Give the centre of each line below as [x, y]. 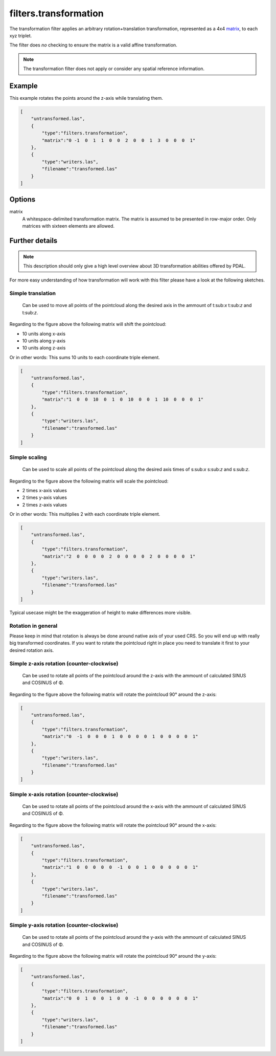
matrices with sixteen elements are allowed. [68, 226]
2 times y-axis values [45, 498]
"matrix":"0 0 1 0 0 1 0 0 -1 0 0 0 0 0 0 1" [120, 998]
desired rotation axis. [32, 650]
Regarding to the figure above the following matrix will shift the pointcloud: [88, 324]
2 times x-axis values [45, 490]
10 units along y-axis [44, 341]
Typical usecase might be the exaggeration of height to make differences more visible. [100, 612]
